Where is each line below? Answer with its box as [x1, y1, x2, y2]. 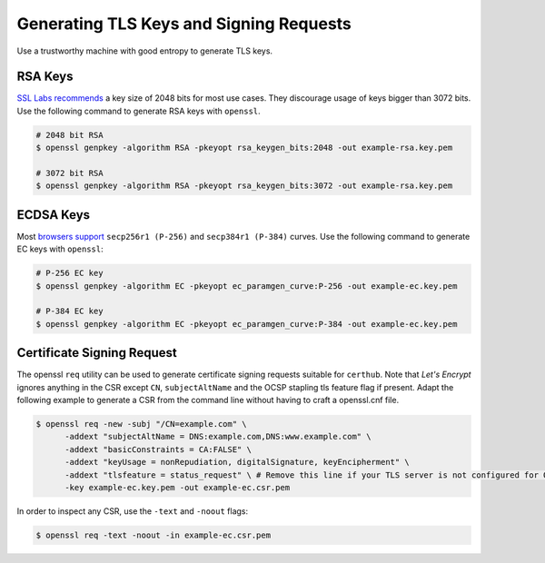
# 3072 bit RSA [35, 168, 104, 178]
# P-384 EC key [35, 306, 104, 317]
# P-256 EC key [35, 268, 104, 279]
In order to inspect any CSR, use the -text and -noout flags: [16, 506, 249, 517]
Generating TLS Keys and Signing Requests [16, 14, 352, 34]
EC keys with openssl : [16, 243, 104, 254]
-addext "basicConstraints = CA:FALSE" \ [64, 444, 252, 454]
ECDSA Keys [16, 207, 91, 222]
